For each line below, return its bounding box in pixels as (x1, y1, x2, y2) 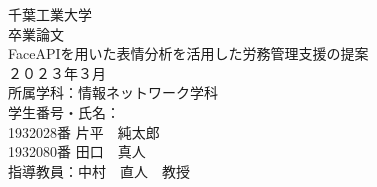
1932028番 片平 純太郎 (8, 121, 160, 142)
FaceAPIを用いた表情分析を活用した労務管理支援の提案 (8, 43, 369, 64)
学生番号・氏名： (8, 101, 120, 122)
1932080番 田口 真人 (8, 141, 146, 162)
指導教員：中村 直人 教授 (8, 160, 190, 181)
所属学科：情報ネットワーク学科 (8, 82, 218, 103)
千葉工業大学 (8, 4, 92, 24)
